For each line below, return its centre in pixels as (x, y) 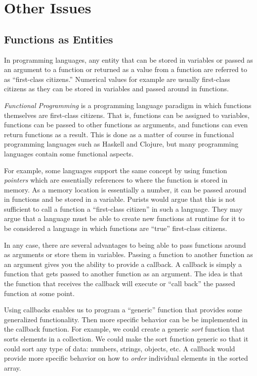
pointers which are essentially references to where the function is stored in (116, 180)
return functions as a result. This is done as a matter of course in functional (119, 134)
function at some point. (39, 293)
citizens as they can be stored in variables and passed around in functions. (116, 89)
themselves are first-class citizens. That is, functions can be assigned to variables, (127, 115)
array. (13, 367)
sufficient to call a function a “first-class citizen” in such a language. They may (123, 208)
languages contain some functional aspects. (69, 153)
